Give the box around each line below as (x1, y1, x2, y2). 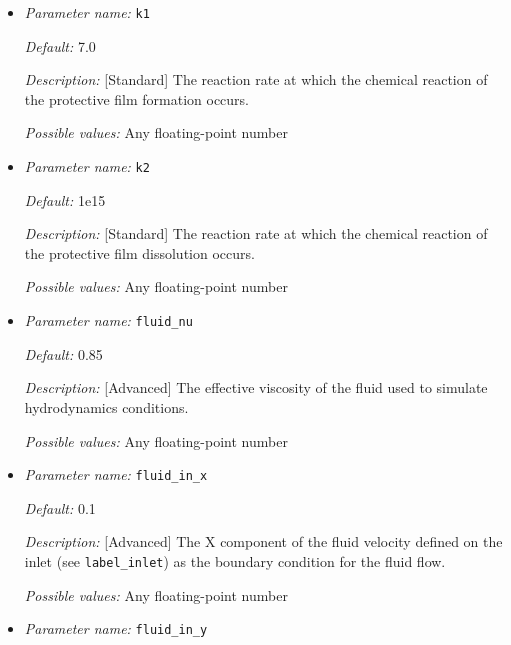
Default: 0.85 (24, 343, 103, 364)
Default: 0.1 (24, 497, 96, 518)
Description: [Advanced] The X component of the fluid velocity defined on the (24, 531, 503, 552)
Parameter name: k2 (24, 156, 150, 177)
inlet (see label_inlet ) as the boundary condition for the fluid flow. (24, 550, 446, 571)
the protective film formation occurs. (24, 88, 249, 109)
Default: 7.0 (24, 35, 96, 56)
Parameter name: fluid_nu (24, 310, 193, 331)
